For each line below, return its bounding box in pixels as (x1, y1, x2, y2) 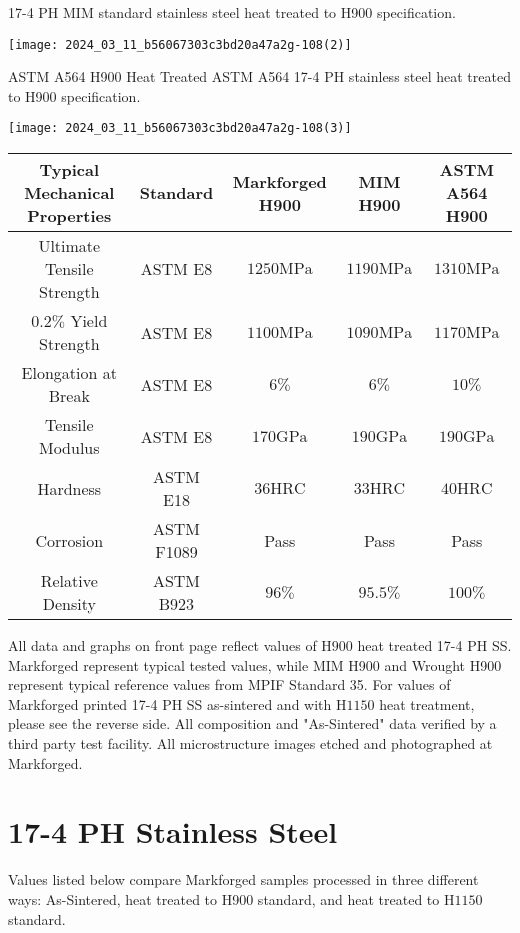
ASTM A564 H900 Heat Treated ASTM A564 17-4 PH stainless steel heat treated (8, 66, 511, 87)
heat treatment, (379, 693, 475, 714)
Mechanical (24, 181, 115, 205)
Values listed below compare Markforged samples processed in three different (8, 869, 479, 890)
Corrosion (35, 528, 104, 552)
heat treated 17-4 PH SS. (357, 635, 512, 656)
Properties (27, 204, 112, 228)
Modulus (39, 436, 100, 460)
